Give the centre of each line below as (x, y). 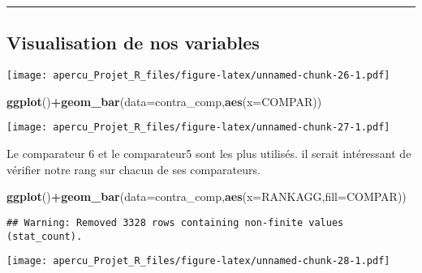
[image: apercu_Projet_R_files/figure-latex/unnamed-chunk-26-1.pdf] (198, 76)
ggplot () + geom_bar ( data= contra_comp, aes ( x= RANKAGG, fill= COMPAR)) (207, 196)
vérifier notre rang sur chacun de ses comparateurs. (133, 169)
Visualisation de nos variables (133, 43)
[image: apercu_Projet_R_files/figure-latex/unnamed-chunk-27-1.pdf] (198, 128)
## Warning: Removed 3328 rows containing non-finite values (175, 222)
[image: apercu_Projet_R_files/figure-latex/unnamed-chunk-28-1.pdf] (198, 261)
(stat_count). (45, 236)
